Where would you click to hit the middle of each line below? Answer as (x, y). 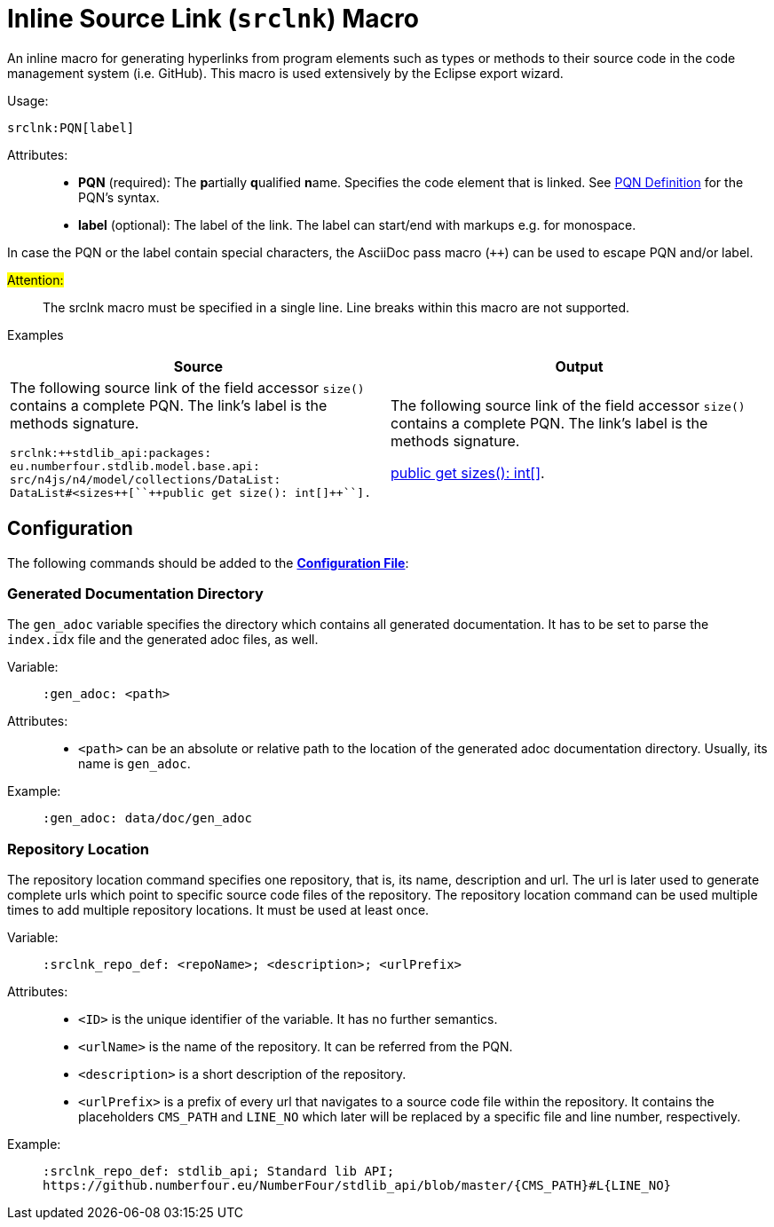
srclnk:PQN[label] (71, 127)
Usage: (28, 100)
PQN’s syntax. (119, 197)
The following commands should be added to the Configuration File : (208, 562)
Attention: (36, 279)
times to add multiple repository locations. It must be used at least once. (218, 910)
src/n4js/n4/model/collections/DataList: (146, 479)
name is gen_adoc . (134, 764)
